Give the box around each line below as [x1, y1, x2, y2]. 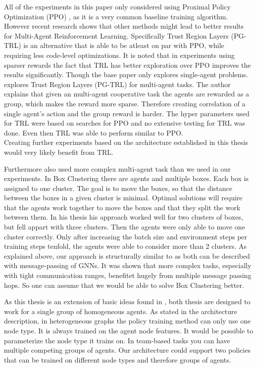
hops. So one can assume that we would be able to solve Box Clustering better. [4, 279, 244, 290]
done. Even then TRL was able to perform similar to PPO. [4, 127, 183, 138]
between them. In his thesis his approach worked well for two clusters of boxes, [4, 212, 243, 222]
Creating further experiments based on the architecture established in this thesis [4, 137, 248, 147]
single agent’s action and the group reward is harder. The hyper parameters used [4, 108, 250, 118]
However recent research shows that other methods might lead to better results [4, 21, 244, 31]
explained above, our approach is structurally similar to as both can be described [4, 250, 250, 261]
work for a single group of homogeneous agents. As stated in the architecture [4, 306, 237, 316]
